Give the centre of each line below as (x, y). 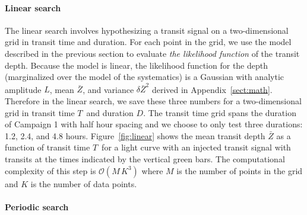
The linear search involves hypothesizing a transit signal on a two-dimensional (147, 30)
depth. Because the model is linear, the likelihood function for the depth (137, 65)
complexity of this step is (50, 170)
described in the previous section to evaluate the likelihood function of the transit (152, 53)
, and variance (108, 89)
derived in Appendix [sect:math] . (212, 89)
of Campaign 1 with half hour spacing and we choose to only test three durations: (154, 124)
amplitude (23, 89)
